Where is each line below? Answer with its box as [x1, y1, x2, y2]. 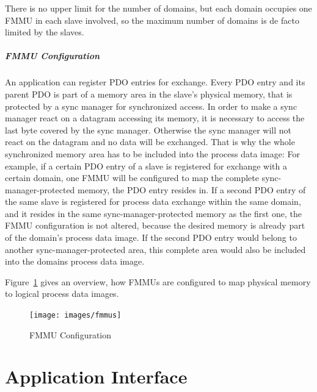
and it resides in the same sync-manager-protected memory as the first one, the [5, 207, 302, 219]
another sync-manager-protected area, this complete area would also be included [5, 243, 306, 255]
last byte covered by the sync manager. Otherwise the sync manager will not [5, 123, 292, 136]
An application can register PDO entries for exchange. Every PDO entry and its [5, 76, 305, 88]
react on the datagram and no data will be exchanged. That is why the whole [5, 135, 295, 148]
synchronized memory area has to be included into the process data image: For [5, 147, 300, 160]
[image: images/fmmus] [29, 311, 122, 320]
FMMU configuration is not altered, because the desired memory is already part [5, 219, 305, 232]
